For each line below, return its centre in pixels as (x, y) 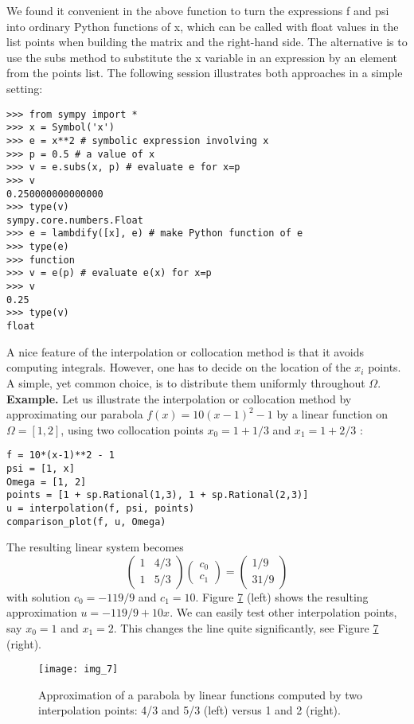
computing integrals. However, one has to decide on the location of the (179, 367)
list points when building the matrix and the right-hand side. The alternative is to (207, 42)
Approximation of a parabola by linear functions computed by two (201, 694)
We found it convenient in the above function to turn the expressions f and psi (198, 10)
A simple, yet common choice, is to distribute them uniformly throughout (186, 382)
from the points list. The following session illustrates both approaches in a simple (205, 73)
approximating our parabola (75, 414)
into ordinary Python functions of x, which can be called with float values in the (203, 26)
